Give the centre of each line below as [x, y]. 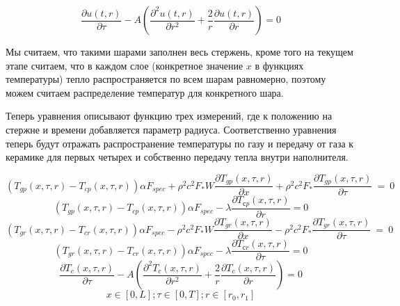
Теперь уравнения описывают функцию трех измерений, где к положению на [169, 116]
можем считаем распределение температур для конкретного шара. [145, 92]
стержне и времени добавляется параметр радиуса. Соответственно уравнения [171, 129]
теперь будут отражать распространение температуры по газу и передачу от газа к [180, 143]
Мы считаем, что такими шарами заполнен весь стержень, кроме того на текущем [179, 51]
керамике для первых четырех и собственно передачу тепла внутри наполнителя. [177, 157]
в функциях [279, 65]
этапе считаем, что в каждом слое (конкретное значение [125, 65]
